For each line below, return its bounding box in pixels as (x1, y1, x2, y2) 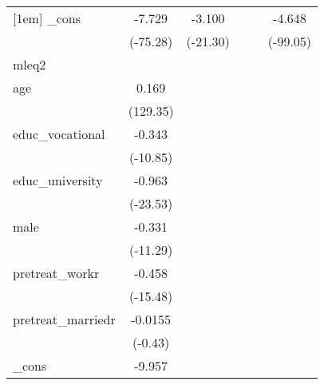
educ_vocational (13, 125, 105, 143)
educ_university (13, 171, 103, 189)
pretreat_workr (13, 264, 100, 282)
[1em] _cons (13, 9, 81, 27)
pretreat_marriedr (13, 310, 116, 328)
